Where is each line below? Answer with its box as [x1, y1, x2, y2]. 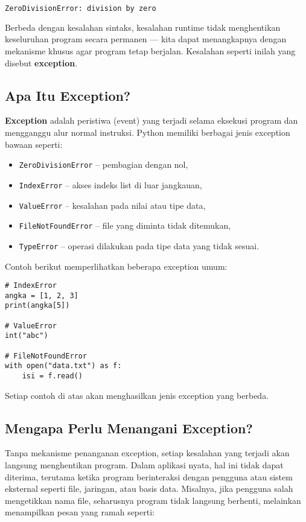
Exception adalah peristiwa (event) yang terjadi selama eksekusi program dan [5, 114, 298, 127]
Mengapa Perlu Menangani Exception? [5, 418, 253, 437]
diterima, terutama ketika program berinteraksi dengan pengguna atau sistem [5, 470, 293, 483]
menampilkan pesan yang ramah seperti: [5, 506, 155, 518]
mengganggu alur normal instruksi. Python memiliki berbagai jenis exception [5, 126, 290, 139]
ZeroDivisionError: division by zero [5, 4, 156, 13]
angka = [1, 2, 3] [5, 291, 78, 300]
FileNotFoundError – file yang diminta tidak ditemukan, [19, 219, 231, 232]
